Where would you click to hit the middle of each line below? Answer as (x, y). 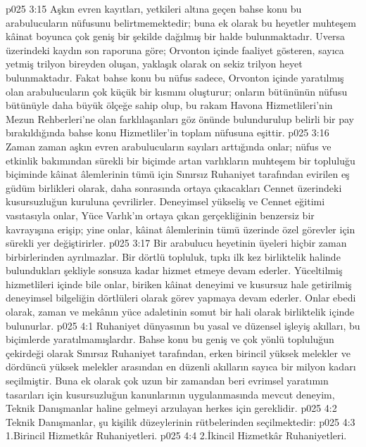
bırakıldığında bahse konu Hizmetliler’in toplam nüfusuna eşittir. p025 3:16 (168, 132)
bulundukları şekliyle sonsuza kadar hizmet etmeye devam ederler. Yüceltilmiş (174, 270)
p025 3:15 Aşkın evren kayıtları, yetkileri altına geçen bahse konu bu (154, 8)
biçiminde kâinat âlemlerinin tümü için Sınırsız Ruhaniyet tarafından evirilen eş (178, 174)
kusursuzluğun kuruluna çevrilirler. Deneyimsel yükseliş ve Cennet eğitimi (165, 201)
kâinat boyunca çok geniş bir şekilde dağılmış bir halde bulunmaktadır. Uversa (175, 36)
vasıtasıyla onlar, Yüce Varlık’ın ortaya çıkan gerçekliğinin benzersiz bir (160, 215)
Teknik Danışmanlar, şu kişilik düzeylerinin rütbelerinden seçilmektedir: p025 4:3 (181, 421)
